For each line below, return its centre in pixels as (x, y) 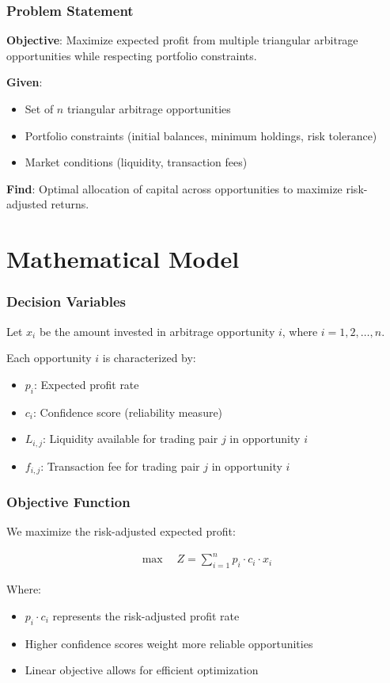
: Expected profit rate (87, 384)
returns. (70, 204)
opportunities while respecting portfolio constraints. (132, 55)
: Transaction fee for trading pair (120, 466)
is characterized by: (149, 358)
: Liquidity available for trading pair (130, 439)
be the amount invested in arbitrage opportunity (157, 331)
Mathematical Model (123, 259)
